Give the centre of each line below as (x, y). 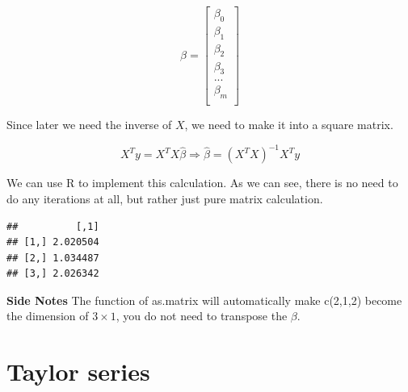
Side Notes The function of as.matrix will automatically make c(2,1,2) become (204, 300)
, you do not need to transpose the (202, 316)
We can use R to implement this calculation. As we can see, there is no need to (202, 183)
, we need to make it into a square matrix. (289, 125)
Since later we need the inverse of (89, 125)
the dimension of (48, 316)
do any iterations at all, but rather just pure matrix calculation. (165, 198)
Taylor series (78, 371)
